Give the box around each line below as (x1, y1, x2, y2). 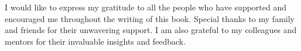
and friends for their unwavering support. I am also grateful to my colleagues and (5, 24, 297, 36)
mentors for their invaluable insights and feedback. (5, 35, 186, 47)
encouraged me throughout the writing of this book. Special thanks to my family (5, 12, 295, 24)
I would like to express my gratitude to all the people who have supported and (5, 1, 287, 13)
